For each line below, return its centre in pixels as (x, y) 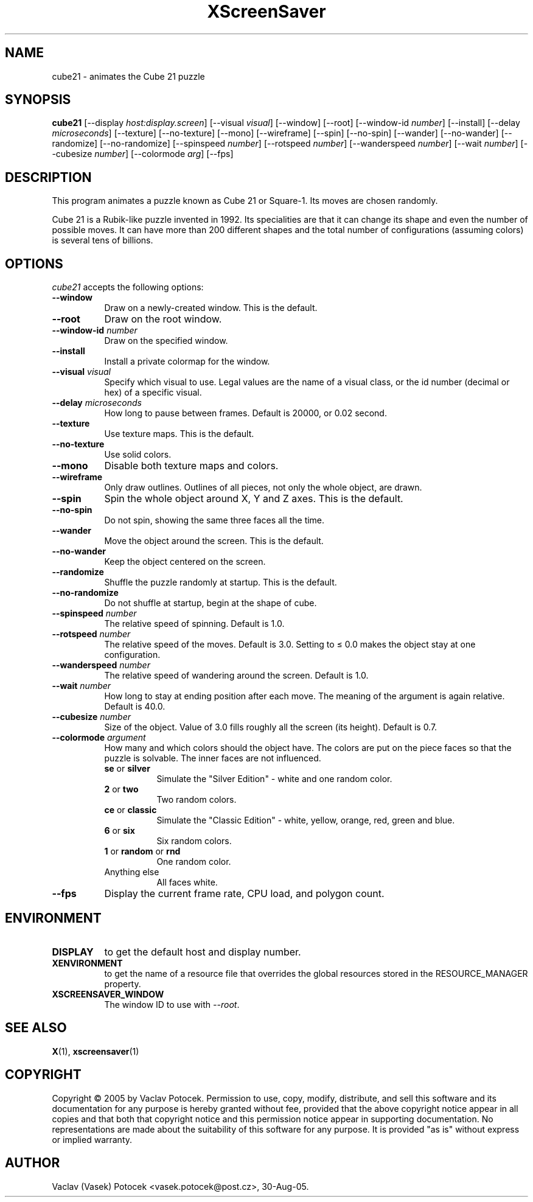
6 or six (120, 831)
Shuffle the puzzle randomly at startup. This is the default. (221, 582)
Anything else (132, 872)
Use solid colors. (138, 455)
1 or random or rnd (142, 851)
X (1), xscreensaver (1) (96, 1051)
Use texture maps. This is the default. (179, 434)
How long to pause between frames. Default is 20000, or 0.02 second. (246, 413)
